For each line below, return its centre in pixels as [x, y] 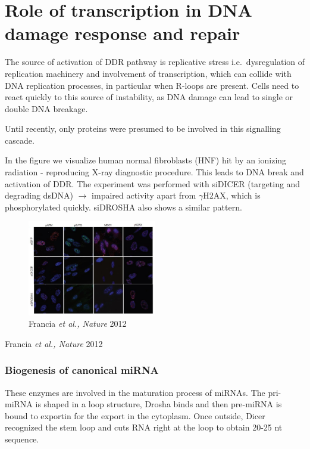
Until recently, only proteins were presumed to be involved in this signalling [143, 128]
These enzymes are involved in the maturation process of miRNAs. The [135, 392]
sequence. [22, 439]
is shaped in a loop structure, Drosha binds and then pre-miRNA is [159, 404]
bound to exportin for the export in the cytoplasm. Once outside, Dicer [135, 415]
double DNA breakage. [46, 108]
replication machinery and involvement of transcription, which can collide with [148, 73]
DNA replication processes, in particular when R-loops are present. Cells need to [152, 85]
